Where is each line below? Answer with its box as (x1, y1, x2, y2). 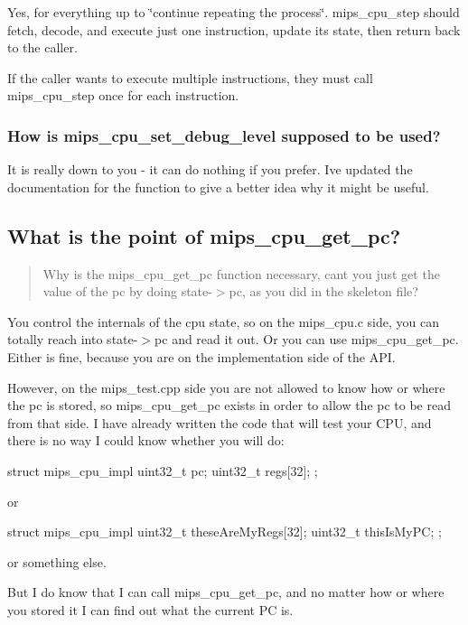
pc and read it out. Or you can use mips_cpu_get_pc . (154, 330, 459, 349)
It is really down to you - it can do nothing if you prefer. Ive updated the (7, 160, 413, 179)
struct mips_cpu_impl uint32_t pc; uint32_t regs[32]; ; (7, 461, 318, 480)
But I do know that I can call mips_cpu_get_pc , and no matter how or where (7, 583, 445, 602)
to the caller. (7, 38, 78, 57)
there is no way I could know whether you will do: (7, 431, 285, 450)
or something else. (7, 552, 107, 571)
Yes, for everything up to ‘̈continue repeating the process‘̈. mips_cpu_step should (7, 3, 460, 21)
